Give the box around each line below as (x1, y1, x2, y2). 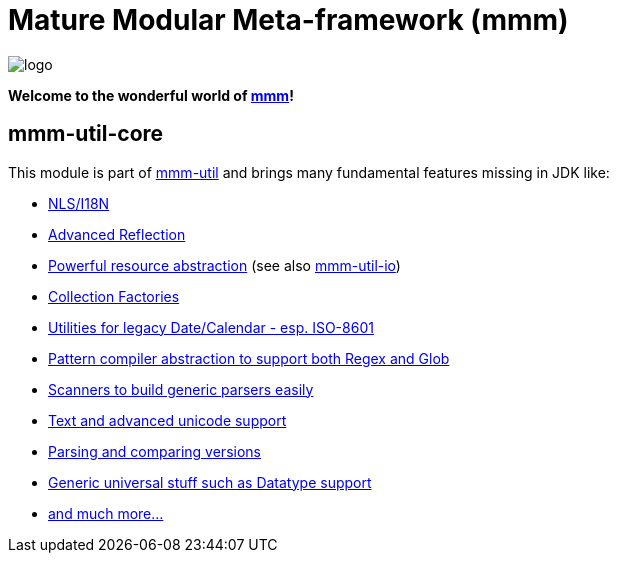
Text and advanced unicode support (48, 411, 287, 429)
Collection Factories (48, 287, 180, 305)
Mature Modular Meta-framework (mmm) (8, 3, 569, 37)
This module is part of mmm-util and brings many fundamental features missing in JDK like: (8, 163, 610, 181)
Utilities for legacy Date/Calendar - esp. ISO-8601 (48, 318, 374, 336)
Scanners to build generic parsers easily (48, 380, 314, 398)
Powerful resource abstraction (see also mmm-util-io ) (48, 256, 401, 274)
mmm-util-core (8, 121, 164, 147)
